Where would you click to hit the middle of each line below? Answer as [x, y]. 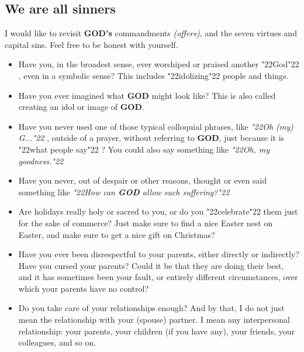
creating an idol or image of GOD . [81, 107]
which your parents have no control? [84, 288]
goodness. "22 [41, 161]
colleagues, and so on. [57, 342]
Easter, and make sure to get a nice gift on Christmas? [117, 234]
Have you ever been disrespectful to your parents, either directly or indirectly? [159, 254]
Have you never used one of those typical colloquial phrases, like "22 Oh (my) [156, 126]
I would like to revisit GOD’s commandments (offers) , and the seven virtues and [151, 33]
